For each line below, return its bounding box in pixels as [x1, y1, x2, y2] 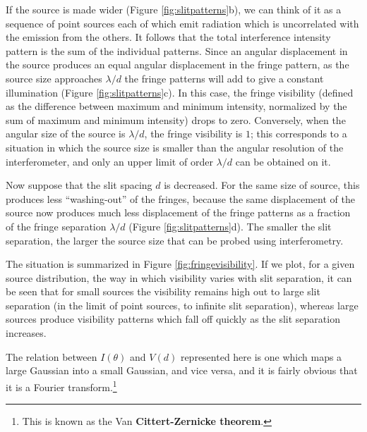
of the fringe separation [6, 218, 107, 233]
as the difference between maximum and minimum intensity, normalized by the [6, 99, 347, 113]
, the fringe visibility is [144, 126, 243, 141]
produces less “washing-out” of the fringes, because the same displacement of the [6, 191, 355, 206]
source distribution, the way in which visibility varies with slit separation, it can [6, 270, 352, 285]
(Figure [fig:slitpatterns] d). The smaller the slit [128, 218, 332, 233]
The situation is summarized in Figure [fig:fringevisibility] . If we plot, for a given [6, 257, 355, 271]
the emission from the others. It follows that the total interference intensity [6, 30, 331, 44]
